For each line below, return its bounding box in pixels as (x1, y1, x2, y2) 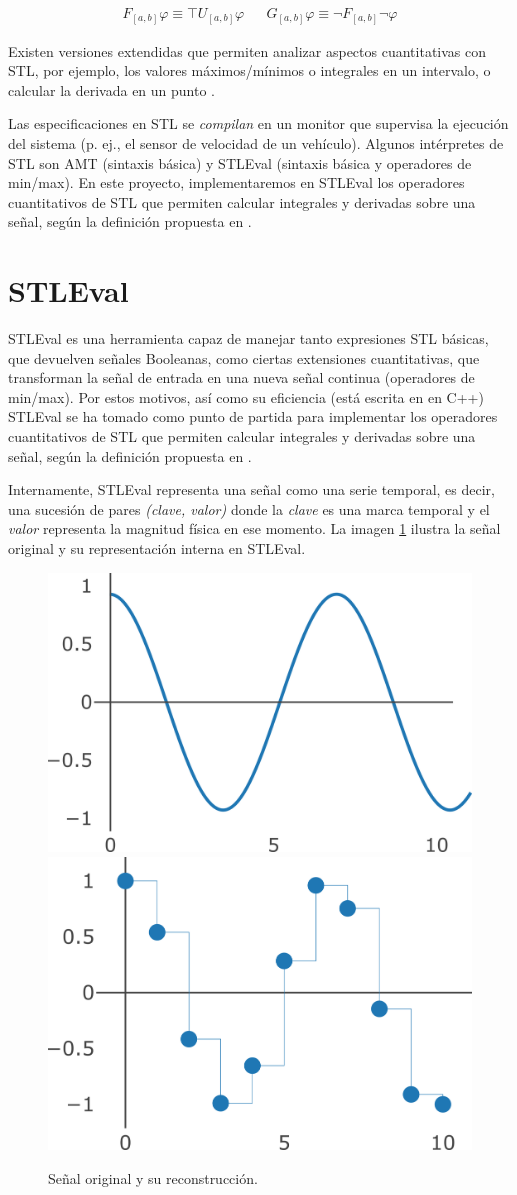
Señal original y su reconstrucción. (48, 1168, 258, 1189)
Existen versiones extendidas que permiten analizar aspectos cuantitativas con (8, 40, 487, 61)
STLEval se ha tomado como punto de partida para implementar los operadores (8, 406, 498, 427)
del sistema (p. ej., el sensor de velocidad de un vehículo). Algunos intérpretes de (8, 132, 504, 153)
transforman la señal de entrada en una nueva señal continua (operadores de (8, 367, 475, 388)
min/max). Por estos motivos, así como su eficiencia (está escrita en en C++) (8, 386, 484, 407)
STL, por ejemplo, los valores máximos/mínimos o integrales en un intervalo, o (8, 60, 491, 81)
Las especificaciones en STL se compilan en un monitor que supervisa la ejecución (8, 113, 509, 134)
